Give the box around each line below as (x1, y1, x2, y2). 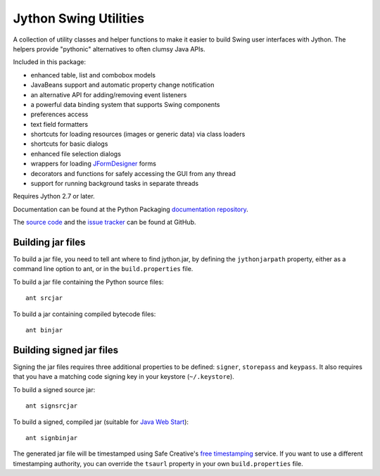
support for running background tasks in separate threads (30, 180, 199, 188)
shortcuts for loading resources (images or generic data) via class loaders (30, 130, 246, 139)
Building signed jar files (13, 344, 119, 356)
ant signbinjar (25, 434, 78, 441)
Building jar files (13, 237, 86, 248)
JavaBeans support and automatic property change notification (30, 81, 215, 89)
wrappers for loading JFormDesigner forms (30, 159, 156, 168)
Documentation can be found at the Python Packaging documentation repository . (13, 205, 249, 213)
